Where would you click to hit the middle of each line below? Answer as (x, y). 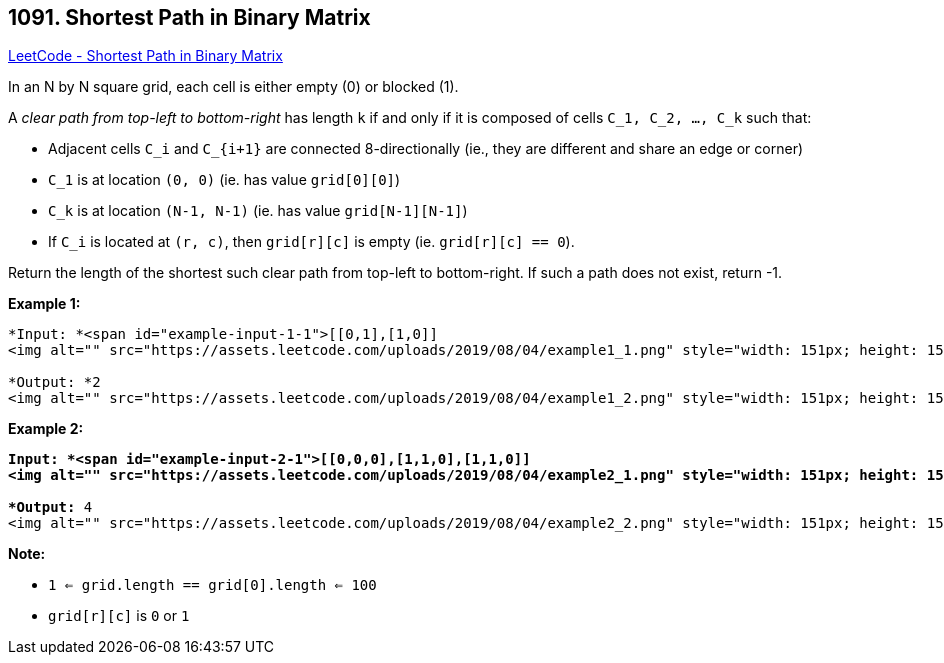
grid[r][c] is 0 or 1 (119, 616)
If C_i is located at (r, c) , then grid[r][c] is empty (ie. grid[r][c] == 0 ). (311, 242)
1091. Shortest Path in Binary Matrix (189, 17)
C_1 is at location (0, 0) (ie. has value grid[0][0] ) (224, 180)
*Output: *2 (54, 382)
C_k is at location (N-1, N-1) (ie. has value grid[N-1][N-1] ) (258, 211)
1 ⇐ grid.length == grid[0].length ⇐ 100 (212, 585)
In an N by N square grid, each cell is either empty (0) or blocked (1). (233, 87)
